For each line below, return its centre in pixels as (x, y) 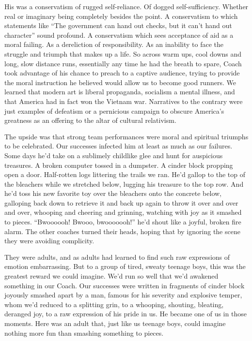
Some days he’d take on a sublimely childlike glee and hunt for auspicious (114, 155)
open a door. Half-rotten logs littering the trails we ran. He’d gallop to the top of (125, 174)
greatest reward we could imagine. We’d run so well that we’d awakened (111, 276)
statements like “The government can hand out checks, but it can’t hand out (118, 25)
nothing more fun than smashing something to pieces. (84, 333)
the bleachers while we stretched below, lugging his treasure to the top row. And (124, 184)
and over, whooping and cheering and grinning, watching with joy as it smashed (123, 212)
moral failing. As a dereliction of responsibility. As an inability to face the (114, 44)
